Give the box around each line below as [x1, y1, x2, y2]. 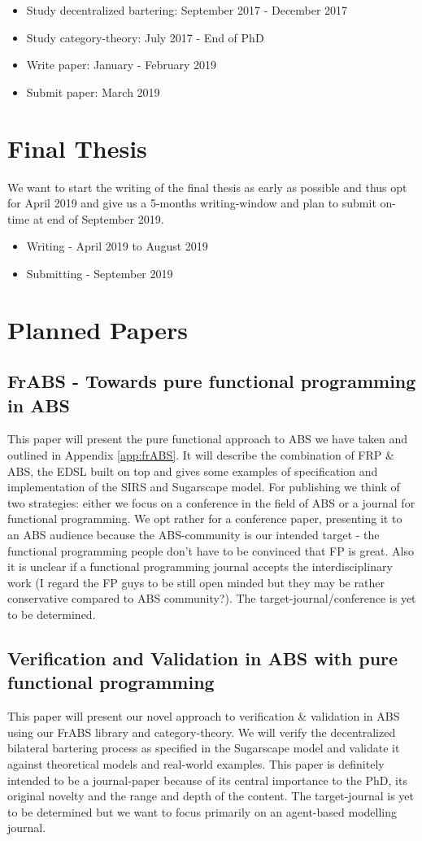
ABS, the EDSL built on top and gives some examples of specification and [7, 462, 378, 479]
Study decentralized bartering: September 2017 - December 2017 [26, 2, 348, 18]
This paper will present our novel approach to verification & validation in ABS [7, 708, 400, 725]
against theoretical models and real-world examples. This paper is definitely [7, 755, 385, 772]
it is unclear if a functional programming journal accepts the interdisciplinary [7, 558, 393, 575]
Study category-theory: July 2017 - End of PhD [26, 28, 264, 46]
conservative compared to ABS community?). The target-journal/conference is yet [7, 590, 416, 607]
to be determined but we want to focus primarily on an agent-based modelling [7, 803, 397, 820]
